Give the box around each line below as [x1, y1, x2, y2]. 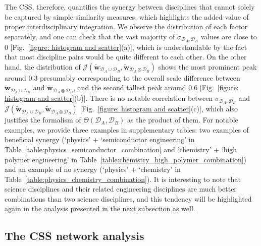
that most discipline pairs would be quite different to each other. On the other [5, 51, 247, 62]
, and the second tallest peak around [73, 82, 186, 93]
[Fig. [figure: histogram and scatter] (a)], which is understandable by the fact [10, 41, 247, 52]
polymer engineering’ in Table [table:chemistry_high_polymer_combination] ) [5, 154, 247, 164]
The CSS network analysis [5, 228, 144, 243]
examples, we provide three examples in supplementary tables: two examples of [5, 124, 249, 135]
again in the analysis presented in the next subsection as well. [5, 203, 195, 214]
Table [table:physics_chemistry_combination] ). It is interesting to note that [5, 173, 241, 184]
